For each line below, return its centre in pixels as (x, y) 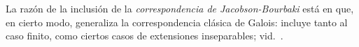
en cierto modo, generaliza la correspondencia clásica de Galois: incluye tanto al (177, 22)
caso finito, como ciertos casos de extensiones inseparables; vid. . (145, 36)
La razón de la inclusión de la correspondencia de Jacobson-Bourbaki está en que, (180, 8)
